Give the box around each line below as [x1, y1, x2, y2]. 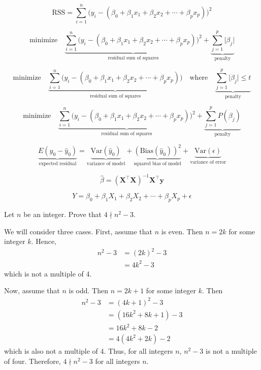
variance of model [86, 161, 125, 167]
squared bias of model [134, 161, 181, 167]
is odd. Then [69, 285, 109, 296]
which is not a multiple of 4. [4, 268, 92, 279]
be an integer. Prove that [23, 209, 102, 220]
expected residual [39, 161, 77, 167]
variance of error [190, 160, 226, 165]
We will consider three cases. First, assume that [4, 226, 153, 236]
